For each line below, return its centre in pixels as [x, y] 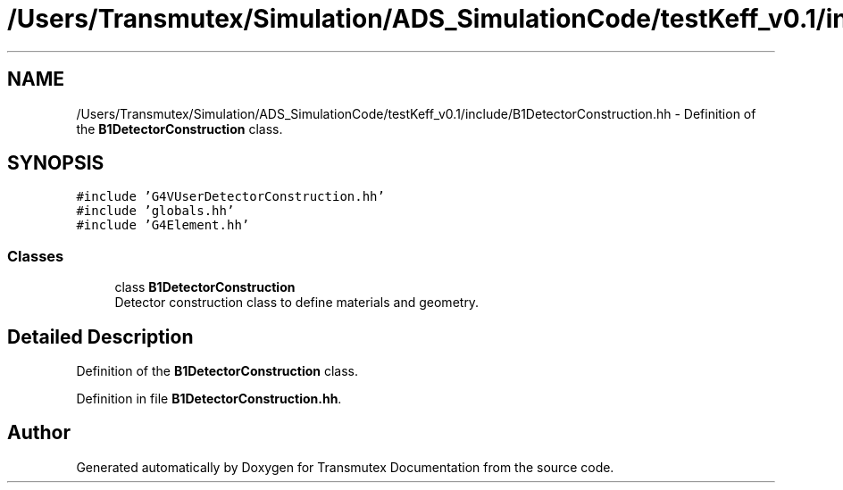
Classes [36, 256]
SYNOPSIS [56, 163]
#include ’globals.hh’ [155, 211]
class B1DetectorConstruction [205, 287]
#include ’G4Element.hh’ [163, 225]
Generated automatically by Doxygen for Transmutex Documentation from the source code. [345, 467]
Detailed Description [100, 336]
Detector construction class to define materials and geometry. [297, 303]
